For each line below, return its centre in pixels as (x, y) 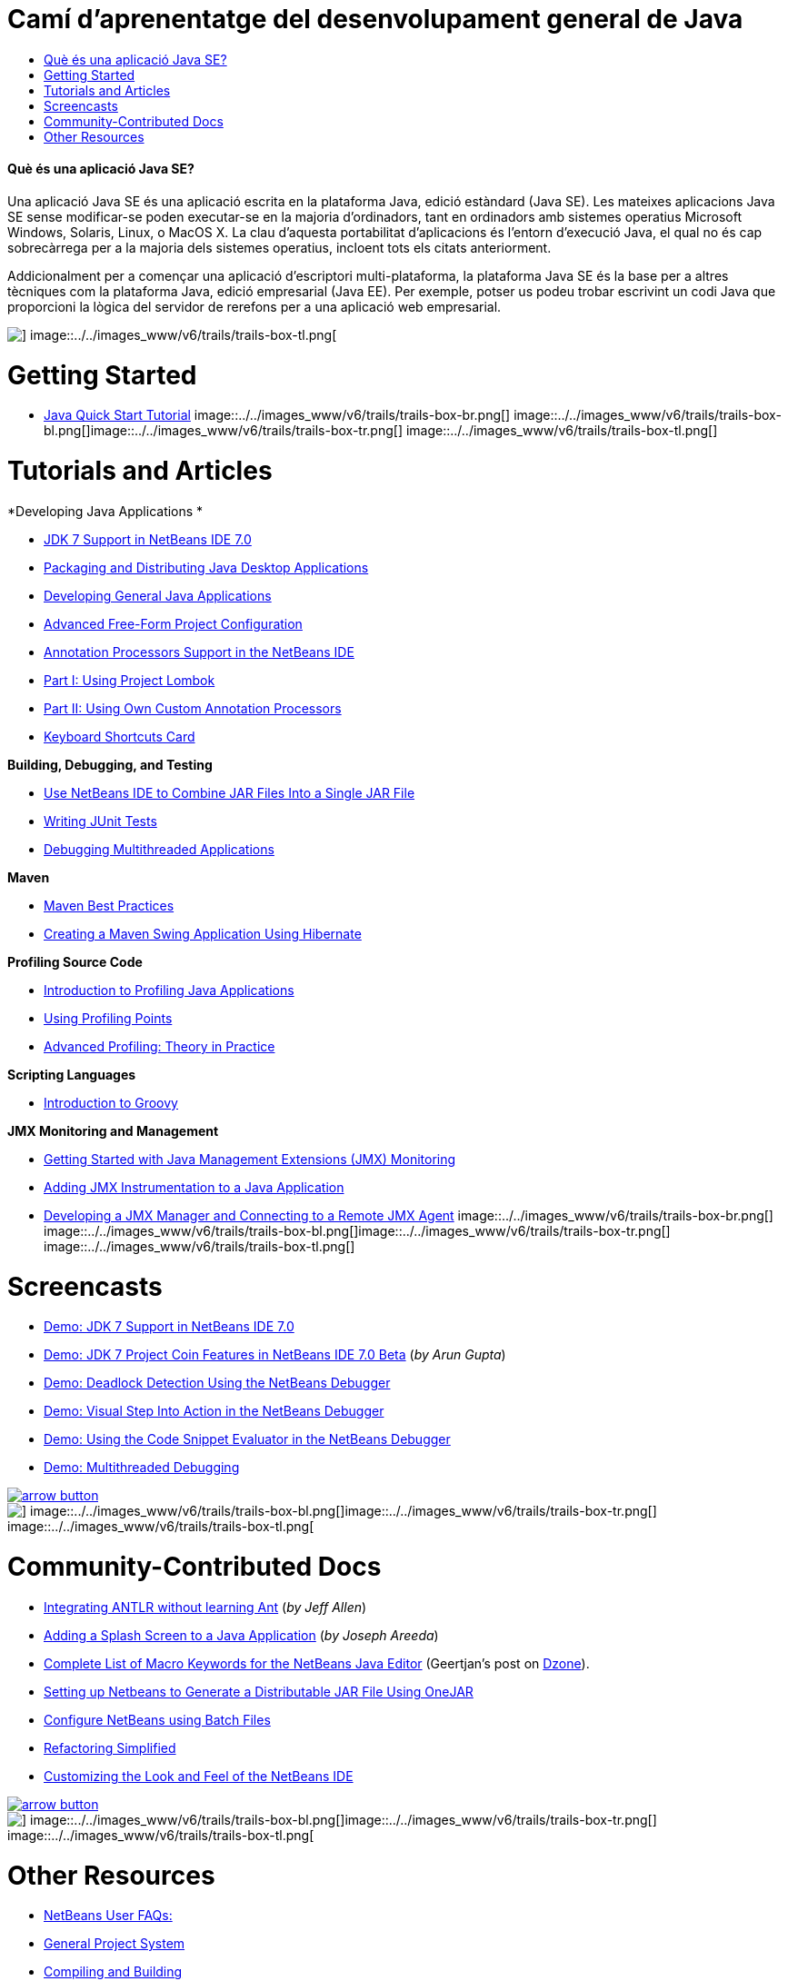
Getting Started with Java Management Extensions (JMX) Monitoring (250, 1159)
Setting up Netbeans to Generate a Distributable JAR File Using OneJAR (259, 1691)
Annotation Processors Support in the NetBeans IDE (199, 652)
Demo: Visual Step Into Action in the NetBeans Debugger (214, 1411)
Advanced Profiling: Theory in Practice (160, 1046)
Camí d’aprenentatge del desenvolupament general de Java (375, 19)
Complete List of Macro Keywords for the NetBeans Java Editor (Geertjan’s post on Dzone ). (317, 1663)
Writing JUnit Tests (100, 821)
